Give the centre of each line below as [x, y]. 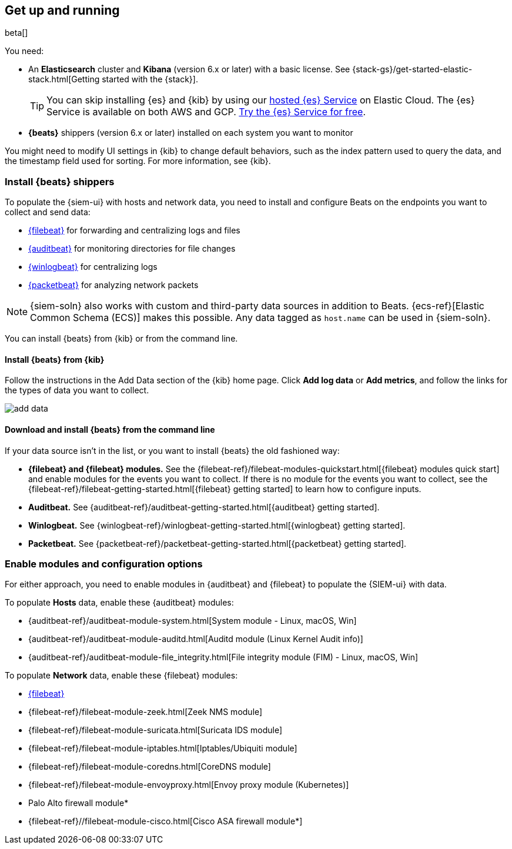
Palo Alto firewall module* [78, 803]
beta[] [16, 33]
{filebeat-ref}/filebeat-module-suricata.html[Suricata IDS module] [155, 730]
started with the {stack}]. [150, 79]
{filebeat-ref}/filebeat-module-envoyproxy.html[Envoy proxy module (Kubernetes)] [189, 785]
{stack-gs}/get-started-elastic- [412, 69]
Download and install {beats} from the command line [110, 429]
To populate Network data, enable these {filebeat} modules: [121, 676]
